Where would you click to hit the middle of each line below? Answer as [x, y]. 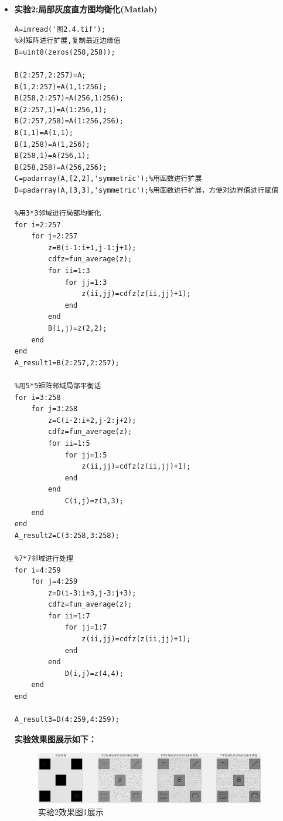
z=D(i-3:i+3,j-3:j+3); [92, 593]
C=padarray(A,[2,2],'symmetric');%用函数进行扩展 [108, 179]
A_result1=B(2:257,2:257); [67, 363]
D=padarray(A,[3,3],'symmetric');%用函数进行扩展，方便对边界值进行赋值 [146, 190]
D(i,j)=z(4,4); [94, 673]
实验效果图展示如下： [55, 738]
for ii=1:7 [69, 616]
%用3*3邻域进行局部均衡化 [58, 213]
